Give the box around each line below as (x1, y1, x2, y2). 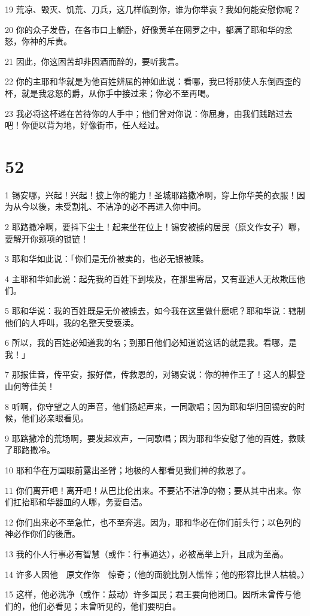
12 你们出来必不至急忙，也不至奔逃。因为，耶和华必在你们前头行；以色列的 (5, 515, 301, 528)
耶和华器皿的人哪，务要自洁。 (29, 496, 147, 508)
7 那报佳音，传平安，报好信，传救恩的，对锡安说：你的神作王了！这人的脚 (5, 368, 297, 381)
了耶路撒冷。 (5, 443, 55, 456)
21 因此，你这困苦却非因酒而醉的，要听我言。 (5, 55, 184, 67)
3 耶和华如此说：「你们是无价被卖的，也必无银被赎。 (5, 252, 209, 265)
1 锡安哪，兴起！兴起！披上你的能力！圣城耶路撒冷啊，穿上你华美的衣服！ (5, 188, 297, 201)
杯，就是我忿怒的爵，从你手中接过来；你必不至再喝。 (5, 86, 214, 99)
